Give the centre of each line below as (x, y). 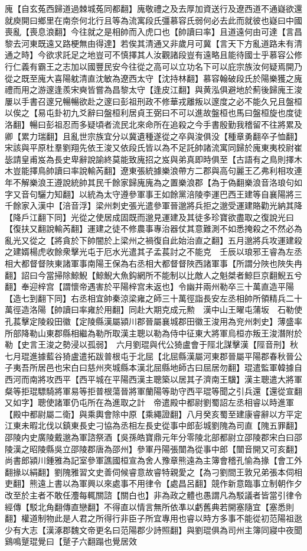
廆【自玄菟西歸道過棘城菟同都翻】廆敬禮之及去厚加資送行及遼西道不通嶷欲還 (153, 8)
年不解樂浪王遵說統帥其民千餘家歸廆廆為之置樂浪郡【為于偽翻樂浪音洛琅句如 (153, 182)
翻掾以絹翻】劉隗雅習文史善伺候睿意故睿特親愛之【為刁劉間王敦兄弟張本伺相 (153, 471)
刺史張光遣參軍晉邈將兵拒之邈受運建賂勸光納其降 (207, 205)
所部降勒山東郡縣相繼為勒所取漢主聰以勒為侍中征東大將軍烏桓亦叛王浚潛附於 (153, 333)
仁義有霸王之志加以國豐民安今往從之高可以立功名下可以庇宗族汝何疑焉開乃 (157, 66)
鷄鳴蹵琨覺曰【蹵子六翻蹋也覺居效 (71, 541)
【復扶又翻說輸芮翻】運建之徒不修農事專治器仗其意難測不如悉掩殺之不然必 (149, 228)
